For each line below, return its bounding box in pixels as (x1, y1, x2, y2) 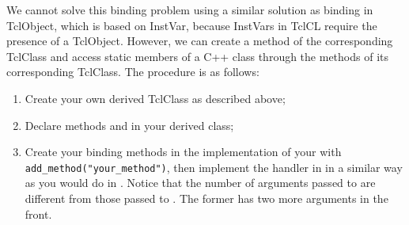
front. (25, 205, 52, 222)
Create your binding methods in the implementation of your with (25, 143, 342, 160)
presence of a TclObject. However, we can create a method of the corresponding (6, 32, 393, 49)
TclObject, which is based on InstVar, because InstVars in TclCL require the (6, 17, 377, 33)
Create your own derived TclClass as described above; (25, 90, 286, 106)
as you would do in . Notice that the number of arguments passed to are (25, 174, 376, 191)
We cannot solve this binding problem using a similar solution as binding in (6, 2, 373, 17)
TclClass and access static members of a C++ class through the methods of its (6, 48, 388, 64)
